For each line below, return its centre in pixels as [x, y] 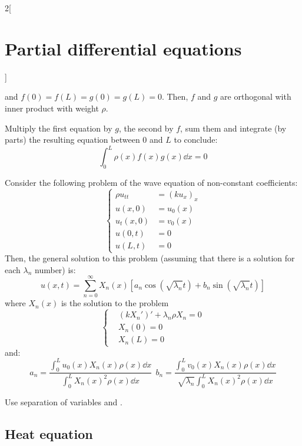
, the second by [146, 128]
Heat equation [49, 433]
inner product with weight [52, 108]
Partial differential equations [123, 48]
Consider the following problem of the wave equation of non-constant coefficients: [151, 182]
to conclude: [196, 140]
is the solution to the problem [115, 303]
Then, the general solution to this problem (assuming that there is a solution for [150, 258]
